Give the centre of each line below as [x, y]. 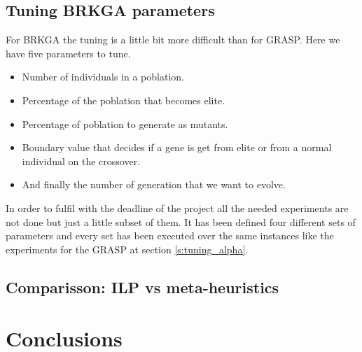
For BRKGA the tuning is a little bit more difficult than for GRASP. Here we [173, 40]
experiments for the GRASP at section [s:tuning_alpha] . [127, 249]
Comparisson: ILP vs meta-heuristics [142, 287]
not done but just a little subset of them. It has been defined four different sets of [181, 221]
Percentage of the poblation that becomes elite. [124, 100]
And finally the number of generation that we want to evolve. [154, 184]
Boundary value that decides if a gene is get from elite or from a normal [177, 147]
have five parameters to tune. [68, 53]
